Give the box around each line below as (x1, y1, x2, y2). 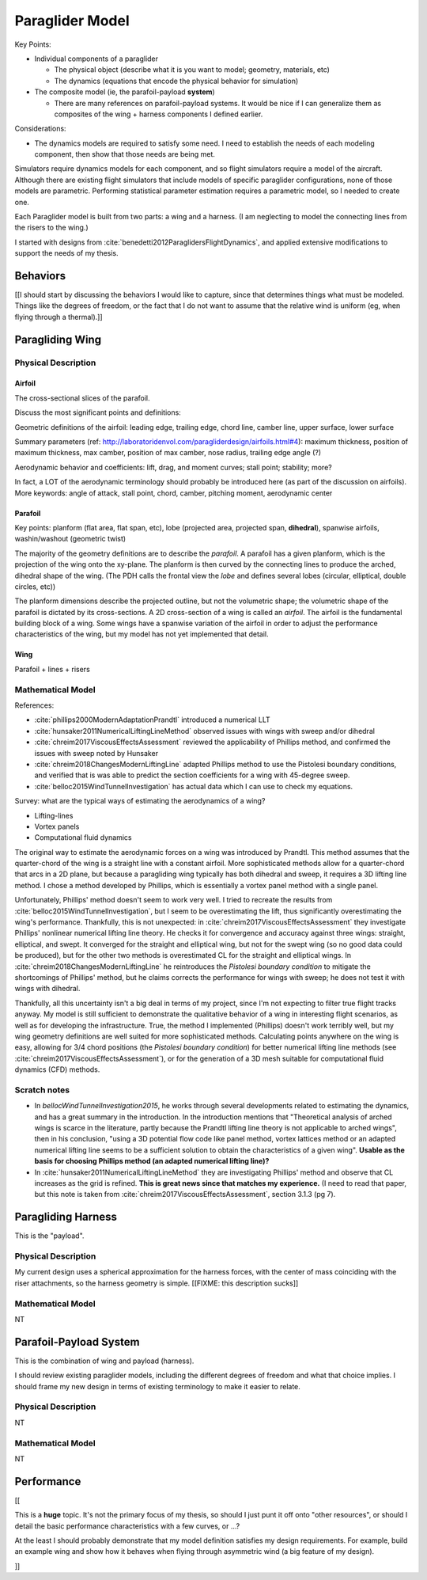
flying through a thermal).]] (14, 312, 103, 321)
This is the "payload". (14, 1231, 85, 1240)
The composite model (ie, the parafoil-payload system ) (34, 87, 215, 97)
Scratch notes (14, 1084, 70, 1096)
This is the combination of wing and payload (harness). (14, 1356, 195, 1365)
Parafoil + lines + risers (14, 664, 90, 674)
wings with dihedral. (14, 984, 81, 993)
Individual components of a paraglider (34, 54, 158, 63)
